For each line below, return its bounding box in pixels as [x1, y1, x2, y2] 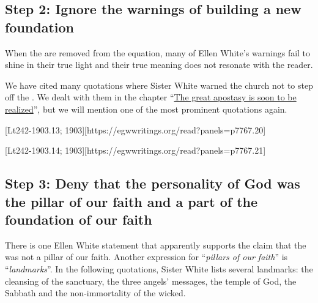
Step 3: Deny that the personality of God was [5, 174, 300, 193]
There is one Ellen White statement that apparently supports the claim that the [5, 238, 306, 251]
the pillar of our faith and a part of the [5, 192, 258, 211]
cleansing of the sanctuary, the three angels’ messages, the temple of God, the [5, 274, 297, 287]
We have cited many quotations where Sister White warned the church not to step [5, 78, 313, 91]
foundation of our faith [5, 209, 152, 228]
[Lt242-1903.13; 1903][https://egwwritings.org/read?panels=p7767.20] [5, 123, 266, 136]
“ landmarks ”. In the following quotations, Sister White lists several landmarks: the [5, 262, 313, 275]
